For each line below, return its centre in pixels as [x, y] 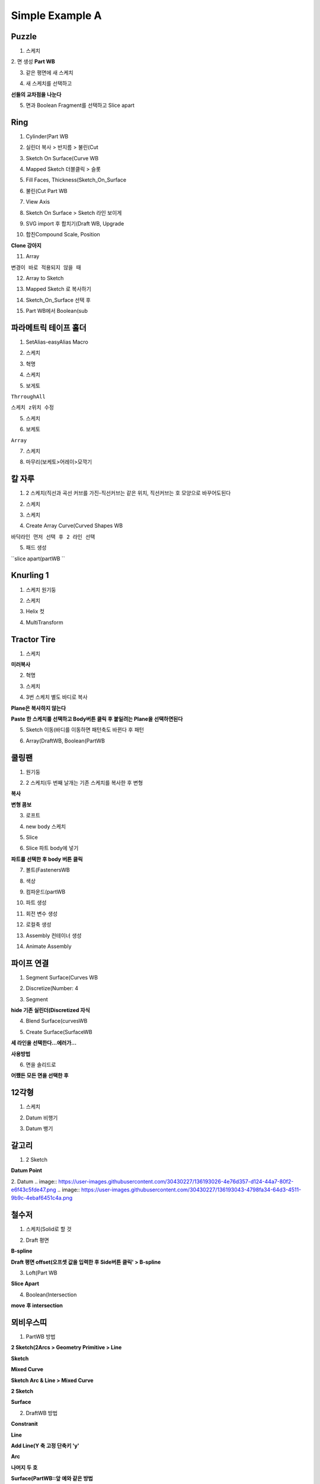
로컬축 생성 [39, 925]
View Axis [38, 202]
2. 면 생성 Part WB [33, 62]
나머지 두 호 [24, 1467]
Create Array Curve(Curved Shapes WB [74, 526]
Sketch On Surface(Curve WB [62, 158]
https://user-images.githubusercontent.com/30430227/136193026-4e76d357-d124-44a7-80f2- [176, 1181]
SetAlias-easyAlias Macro [57, 342]
